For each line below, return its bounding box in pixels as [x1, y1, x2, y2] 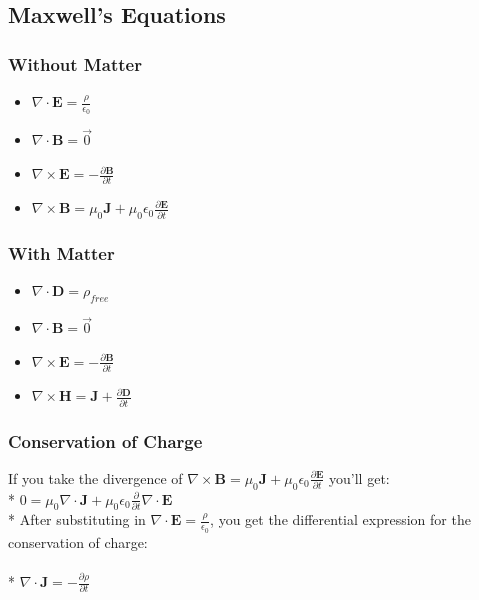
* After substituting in [8, 509, 146, 530]
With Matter [8, 241, 115, 266]
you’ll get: [329, 467, 390, 488]
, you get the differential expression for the [210, 509, 471, 530]
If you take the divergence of [8, 467, 183, 488]
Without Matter [8, 51, 142, 76]
